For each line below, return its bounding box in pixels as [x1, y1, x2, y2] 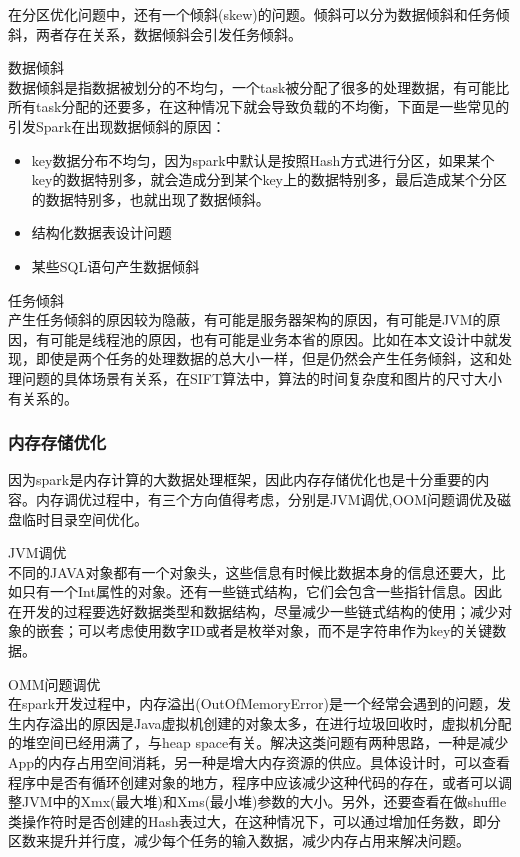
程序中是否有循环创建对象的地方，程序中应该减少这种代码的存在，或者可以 [8, 771, 498, 792]
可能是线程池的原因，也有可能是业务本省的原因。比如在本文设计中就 [49, 328, 498, 349]
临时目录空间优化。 [21, 508, 148, 529]
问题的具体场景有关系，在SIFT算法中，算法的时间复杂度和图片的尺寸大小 [21, 367, 503, 388]
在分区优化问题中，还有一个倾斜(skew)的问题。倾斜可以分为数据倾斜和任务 [8, 4, 496, 24]
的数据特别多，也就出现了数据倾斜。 [31, 188, 270, 209]
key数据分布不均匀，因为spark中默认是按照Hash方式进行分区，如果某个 [31, 149, 495, 170]
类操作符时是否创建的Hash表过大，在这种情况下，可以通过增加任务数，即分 [8, 810, 501, 831]
